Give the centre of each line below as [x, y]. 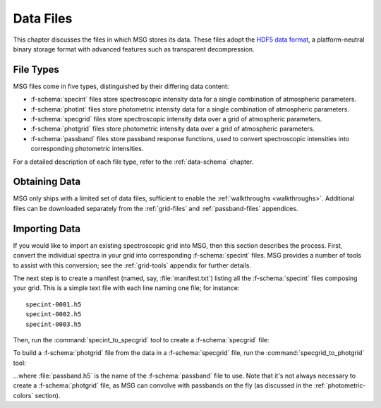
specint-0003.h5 [54, 324]
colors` [23, 395]
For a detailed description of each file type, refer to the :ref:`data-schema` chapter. [133, 162]
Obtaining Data [47, 182]
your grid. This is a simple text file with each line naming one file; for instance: [126, 288]
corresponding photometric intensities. [87, 149]
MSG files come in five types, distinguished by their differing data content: [121, 86]
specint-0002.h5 [54, 314]
